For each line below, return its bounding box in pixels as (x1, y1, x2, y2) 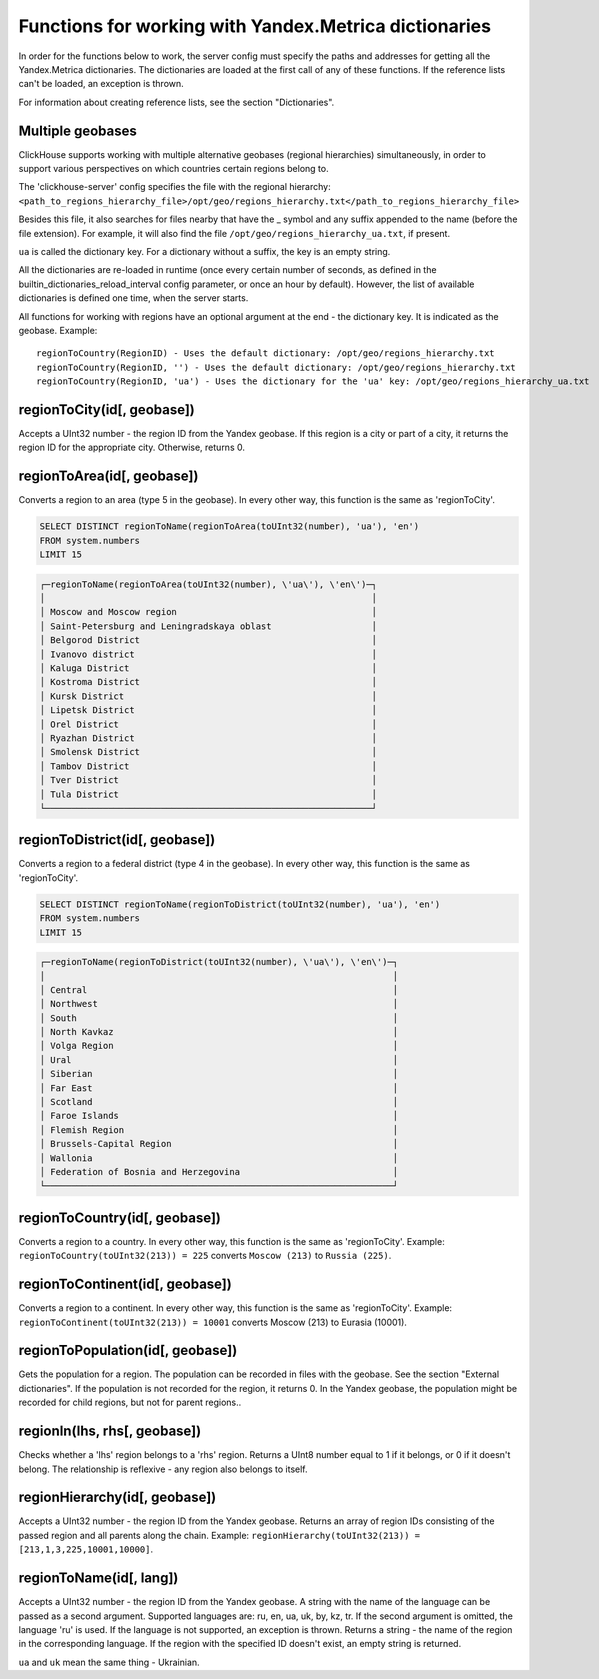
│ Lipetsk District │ (39, 705, 378, 716)
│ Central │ (39, 984, 399, 995)
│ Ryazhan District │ (39, 732, 378, 744)
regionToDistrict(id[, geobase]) (18, 831, 216, 849)
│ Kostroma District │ (39, 676, 378, 688)
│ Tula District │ (39, 788, 378, 800)
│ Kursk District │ (39, 690, 378, 702)
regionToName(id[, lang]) (18, 1570, 179, 1587)
